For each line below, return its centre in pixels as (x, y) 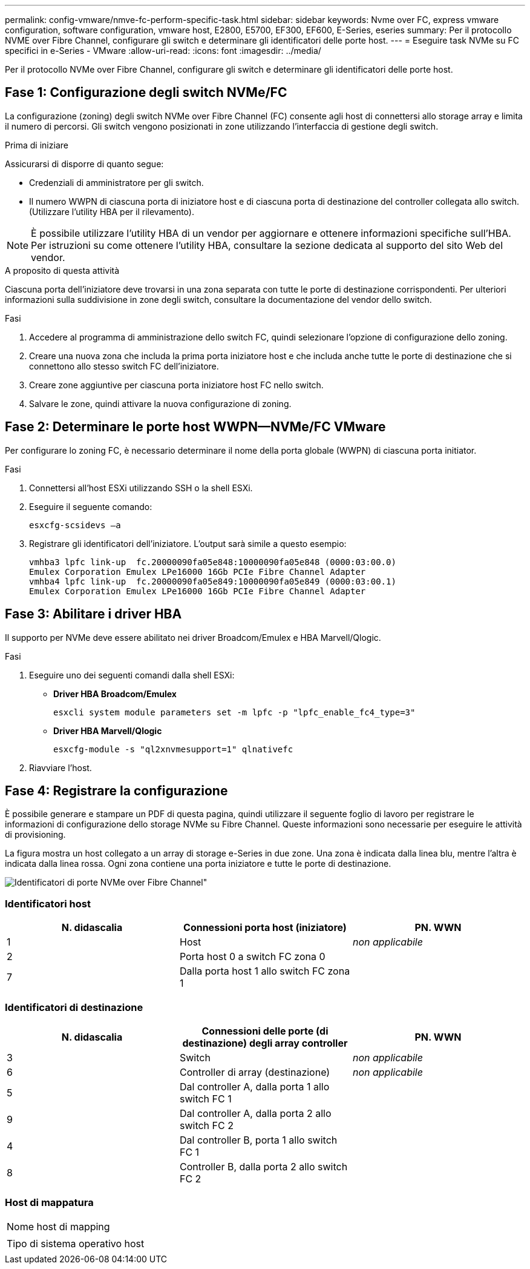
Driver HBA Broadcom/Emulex (115, 694)
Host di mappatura (49, 1203)
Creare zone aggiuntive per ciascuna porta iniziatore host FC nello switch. (176, 385)
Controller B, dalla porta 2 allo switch (263, 1166)
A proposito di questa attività (62, 270)
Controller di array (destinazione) (255, 1072)
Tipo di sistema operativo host (76, 1243)
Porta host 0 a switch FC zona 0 (252, 957)
